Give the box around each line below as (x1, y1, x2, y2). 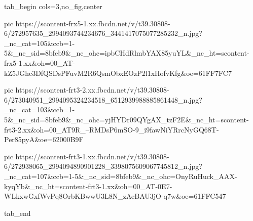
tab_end (4, 207, 31, 218)
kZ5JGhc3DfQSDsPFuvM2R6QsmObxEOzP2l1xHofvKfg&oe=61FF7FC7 (4, 67, 232, 78)
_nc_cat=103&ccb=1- (4, 104, 75, 115)
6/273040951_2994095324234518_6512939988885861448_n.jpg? (4, 94, 202, 105)
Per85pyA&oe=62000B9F (4, 134, 84, 145)
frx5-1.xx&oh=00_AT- (4, 57, 75, 68)
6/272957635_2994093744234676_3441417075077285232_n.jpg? (4, 28, 202, 38)
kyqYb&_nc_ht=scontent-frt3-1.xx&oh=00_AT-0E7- (4, 181, 172, 191)
